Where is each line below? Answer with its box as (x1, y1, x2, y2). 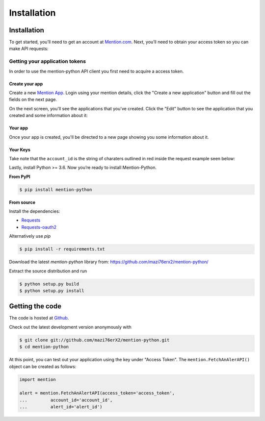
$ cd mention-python (19, 344, 69, 350)
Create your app (9, 81, 43, 87)
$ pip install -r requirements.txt (19, 247, 105, 252)
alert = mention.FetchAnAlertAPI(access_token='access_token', (19, 390, 175, 396)
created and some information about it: (9, 113, 88, 119)
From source (9, 199, 36, 205)
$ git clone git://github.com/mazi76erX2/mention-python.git (19, 337, 170, 343)
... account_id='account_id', (19, 397, 113, 403)
